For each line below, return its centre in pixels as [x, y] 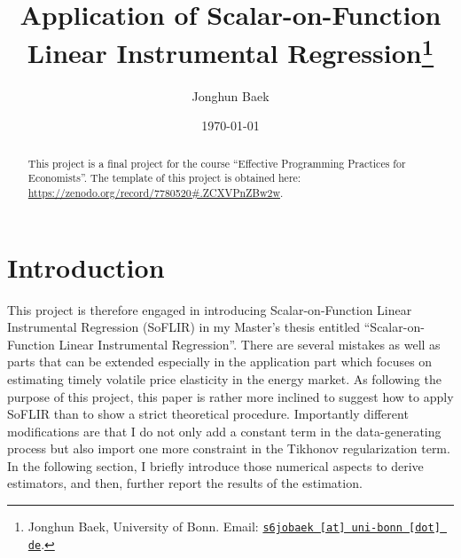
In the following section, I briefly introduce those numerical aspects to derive [215, 465]
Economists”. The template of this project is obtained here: [164, 178]
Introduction [86, 267]
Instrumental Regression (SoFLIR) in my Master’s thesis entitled [184, 327]
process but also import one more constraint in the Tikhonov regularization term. [229, 448]
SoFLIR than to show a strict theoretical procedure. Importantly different [208, 414]
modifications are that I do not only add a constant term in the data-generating [224, 431]
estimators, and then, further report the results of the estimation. [185, 483]
